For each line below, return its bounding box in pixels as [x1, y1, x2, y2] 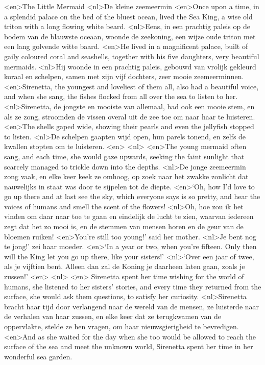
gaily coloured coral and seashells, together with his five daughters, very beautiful [4, 51, 259, 61]
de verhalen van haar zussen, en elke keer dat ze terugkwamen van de [4, 311, 221, 322]
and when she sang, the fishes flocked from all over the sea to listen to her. [4, 91, 238, 102]
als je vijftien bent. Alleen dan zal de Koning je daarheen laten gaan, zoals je [4, 261, 245, 272]
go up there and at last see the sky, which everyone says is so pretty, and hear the [4, 191, 260, 202]
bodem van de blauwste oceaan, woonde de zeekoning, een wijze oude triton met [4, 31, 256, 41]
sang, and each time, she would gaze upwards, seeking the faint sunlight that [4, 151, 245, 161]
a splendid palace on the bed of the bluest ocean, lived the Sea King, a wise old [4, 11, 253, 21]
